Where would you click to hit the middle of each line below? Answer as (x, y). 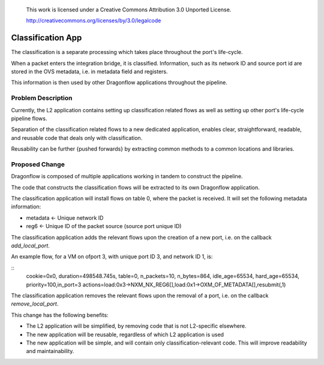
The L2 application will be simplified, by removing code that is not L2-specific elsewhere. (136, 326)
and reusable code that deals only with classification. (77, 137)
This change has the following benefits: (60, 315)
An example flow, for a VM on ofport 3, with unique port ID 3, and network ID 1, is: (112, 257)
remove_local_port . (35, 304)
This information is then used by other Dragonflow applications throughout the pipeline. (119, 83)
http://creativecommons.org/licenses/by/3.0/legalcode (94, 20)
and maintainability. (50, 351)
